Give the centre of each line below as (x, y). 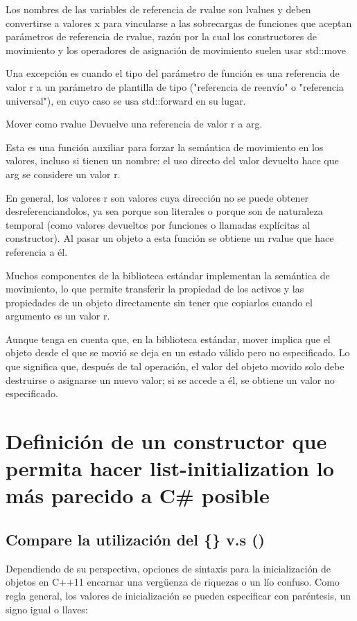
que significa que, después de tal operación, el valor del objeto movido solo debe (175, 366)
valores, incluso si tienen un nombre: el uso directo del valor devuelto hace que (172, 160)
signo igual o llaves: (47, 609)
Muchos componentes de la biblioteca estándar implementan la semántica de (168, 275)
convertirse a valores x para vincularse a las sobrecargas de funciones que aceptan (179, 23)
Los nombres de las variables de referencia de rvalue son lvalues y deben (158, 9)
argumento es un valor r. (58, 316)
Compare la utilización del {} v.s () (135, 539)
